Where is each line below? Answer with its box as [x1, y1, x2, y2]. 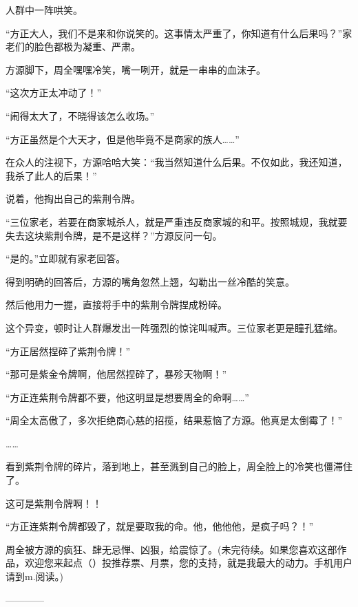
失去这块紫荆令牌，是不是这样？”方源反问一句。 [6, 228, 222, 242]
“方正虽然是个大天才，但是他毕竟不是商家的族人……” [6, 131, 240, 146]
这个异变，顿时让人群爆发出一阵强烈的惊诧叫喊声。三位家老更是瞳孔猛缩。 [6, 320, 343, 334]
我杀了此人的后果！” [6, 168, 97, 182]
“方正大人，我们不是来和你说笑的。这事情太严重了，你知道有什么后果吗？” [6, 25, 343, 40]
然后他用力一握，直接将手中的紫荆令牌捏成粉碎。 [6, 297, 227, 312]
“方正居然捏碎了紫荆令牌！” [6, 343, 131, 358]
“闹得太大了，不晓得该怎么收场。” [6, 108, 155, 123]
